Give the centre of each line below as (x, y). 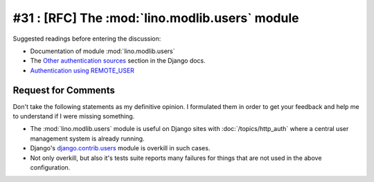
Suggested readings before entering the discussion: (87, 39)
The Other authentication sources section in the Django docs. (118, 61)
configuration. (50, 167)
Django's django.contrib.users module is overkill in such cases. (120, 148)
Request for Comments (64, 90)
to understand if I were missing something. (74, 117)
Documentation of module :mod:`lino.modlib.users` (103, 51)
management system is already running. (87, 139)
